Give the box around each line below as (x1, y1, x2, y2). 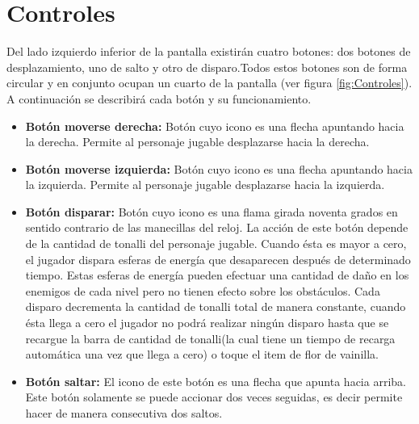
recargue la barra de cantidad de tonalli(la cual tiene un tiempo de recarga (25, 330, 396, 346)
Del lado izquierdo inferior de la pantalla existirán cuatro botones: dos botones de (6, 43, 411, 60)
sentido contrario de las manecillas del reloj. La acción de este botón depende (25, 219, 409, 236)
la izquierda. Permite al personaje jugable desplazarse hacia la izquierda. (25, 176, 385, 193)
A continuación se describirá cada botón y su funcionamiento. (6, 90, 312, 107)
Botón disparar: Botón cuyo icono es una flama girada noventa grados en (25, 203, 398, 220)
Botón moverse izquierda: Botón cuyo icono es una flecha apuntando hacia (25, 160, 413, 177)
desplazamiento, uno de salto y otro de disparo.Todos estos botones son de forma (6, 58, 408, 75)
